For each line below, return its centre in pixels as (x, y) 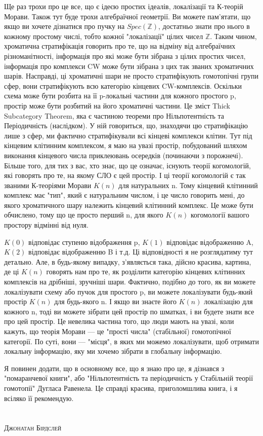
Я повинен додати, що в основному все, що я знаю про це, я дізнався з (114, 368)
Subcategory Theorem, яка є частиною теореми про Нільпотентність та (114, 115)
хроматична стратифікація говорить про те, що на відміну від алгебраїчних (120, 46)
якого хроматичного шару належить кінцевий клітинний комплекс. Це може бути (129, 205)
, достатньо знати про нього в (204, 26)
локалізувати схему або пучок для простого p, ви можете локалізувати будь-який (128, 291)
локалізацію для (228, 301)
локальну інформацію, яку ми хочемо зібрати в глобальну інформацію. (113, 351)
